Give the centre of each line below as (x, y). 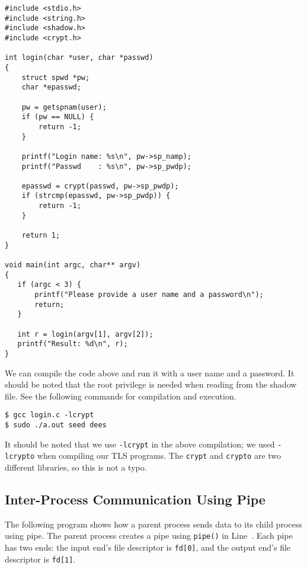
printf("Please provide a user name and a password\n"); (149, 295)
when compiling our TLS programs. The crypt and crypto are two (159, 455)
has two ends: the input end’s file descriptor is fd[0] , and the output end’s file (148, 547)
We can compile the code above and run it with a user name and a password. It (150, 373)
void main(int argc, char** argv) (73, 265)
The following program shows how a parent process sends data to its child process (153, 524)
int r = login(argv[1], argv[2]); (85, 334)
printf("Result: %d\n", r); (73, 344)
